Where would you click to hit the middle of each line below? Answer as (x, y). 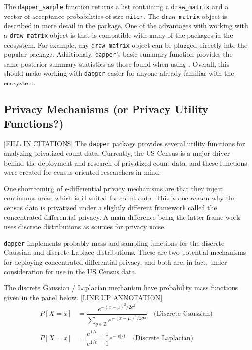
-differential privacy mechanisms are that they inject (145, 188)
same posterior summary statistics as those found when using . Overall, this (117, 63)
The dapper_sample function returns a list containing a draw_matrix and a (116, 6)
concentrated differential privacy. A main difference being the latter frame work (122, 217)
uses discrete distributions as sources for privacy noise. (85, 226)
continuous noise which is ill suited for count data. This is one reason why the (120, 198)
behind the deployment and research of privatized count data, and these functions (126, 162)
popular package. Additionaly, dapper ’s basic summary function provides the (118, 54)
